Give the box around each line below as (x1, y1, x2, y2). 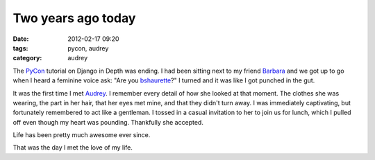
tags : (12, 44, 28, 52)
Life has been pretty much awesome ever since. (12, 131, 151, 139)
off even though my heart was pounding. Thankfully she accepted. (12, 118, 204, 126)
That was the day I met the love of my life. (12, 143, 133, 152)
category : (12, 54, 42, 62)
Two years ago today (12, 10, 136, 26)
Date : (12, 35, 29, 43)
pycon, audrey (67, 44, 109, 52)
